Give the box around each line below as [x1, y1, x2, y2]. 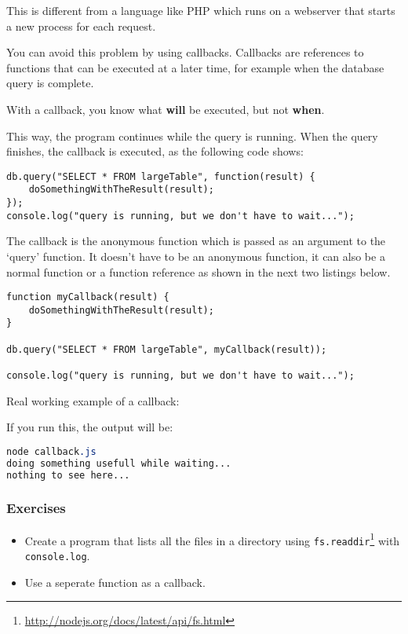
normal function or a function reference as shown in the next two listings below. [6, 263, 391, 280]
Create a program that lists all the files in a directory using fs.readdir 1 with [24, 530, 400, 548]
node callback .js [6, 445, 97, 457]
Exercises [6, 498, 66, 518]
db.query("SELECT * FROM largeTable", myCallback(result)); [6, 343, 327, 355]
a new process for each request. [6, 17, 156, 34]
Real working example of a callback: [6, 392, 180, 409]
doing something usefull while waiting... [6, 457, 231, 469]
